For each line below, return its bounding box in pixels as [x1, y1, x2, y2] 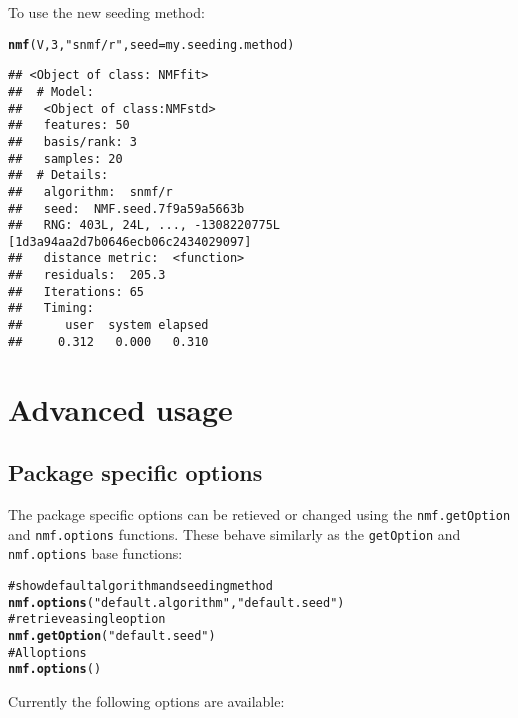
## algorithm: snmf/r [8, 184, 173, 199]
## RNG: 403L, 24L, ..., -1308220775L [8, 218, 281, 233]
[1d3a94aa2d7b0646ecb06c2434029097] [8, 234, 252, 249]
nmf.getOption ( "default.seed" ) [8, 628, 216, 643]
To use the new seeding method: [8, 2, 205, 22]
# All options [8, 645, 87, 660]
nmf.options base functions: [8, 543, 183, 564]
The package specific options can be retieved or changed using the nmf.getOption [8, 503, 511, 524]
